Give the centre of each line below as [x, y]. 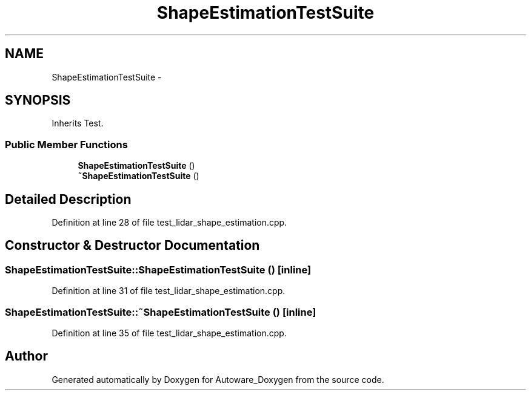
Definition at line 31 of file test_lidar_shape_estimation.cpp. [169, 291]
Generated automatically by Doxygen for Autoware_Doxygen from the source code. [218, 379]
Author [26, 356]
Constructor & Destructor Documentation [132, 246]
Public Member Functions [66, 144]
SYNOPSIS [38, 100]
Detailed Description [68, 199]
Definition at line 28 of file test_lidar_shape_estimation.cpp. [169, 223]
